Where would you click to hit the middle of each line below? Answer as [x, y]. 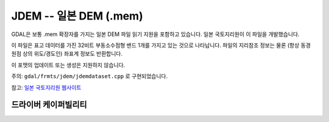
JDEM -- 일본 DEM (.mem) [77, 16]
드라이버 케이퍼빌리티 [49, 105]
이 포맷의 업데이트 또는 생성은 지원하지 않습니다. [68, 65]
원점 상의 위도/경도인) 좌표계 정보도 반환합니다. [67, 54]
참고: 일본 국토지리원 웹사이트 [46, 87]
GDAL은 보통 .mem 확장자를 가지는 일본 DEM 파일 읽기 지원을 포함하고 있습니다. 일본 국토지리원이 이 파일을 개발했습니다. [155, 34]
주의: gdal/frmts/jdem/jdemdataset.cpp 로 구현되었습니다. [89, 76]
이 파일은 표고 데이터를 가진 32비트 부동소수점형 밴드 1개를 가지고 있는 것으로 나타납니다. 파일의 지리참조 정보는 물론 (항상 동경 [161, 45]
